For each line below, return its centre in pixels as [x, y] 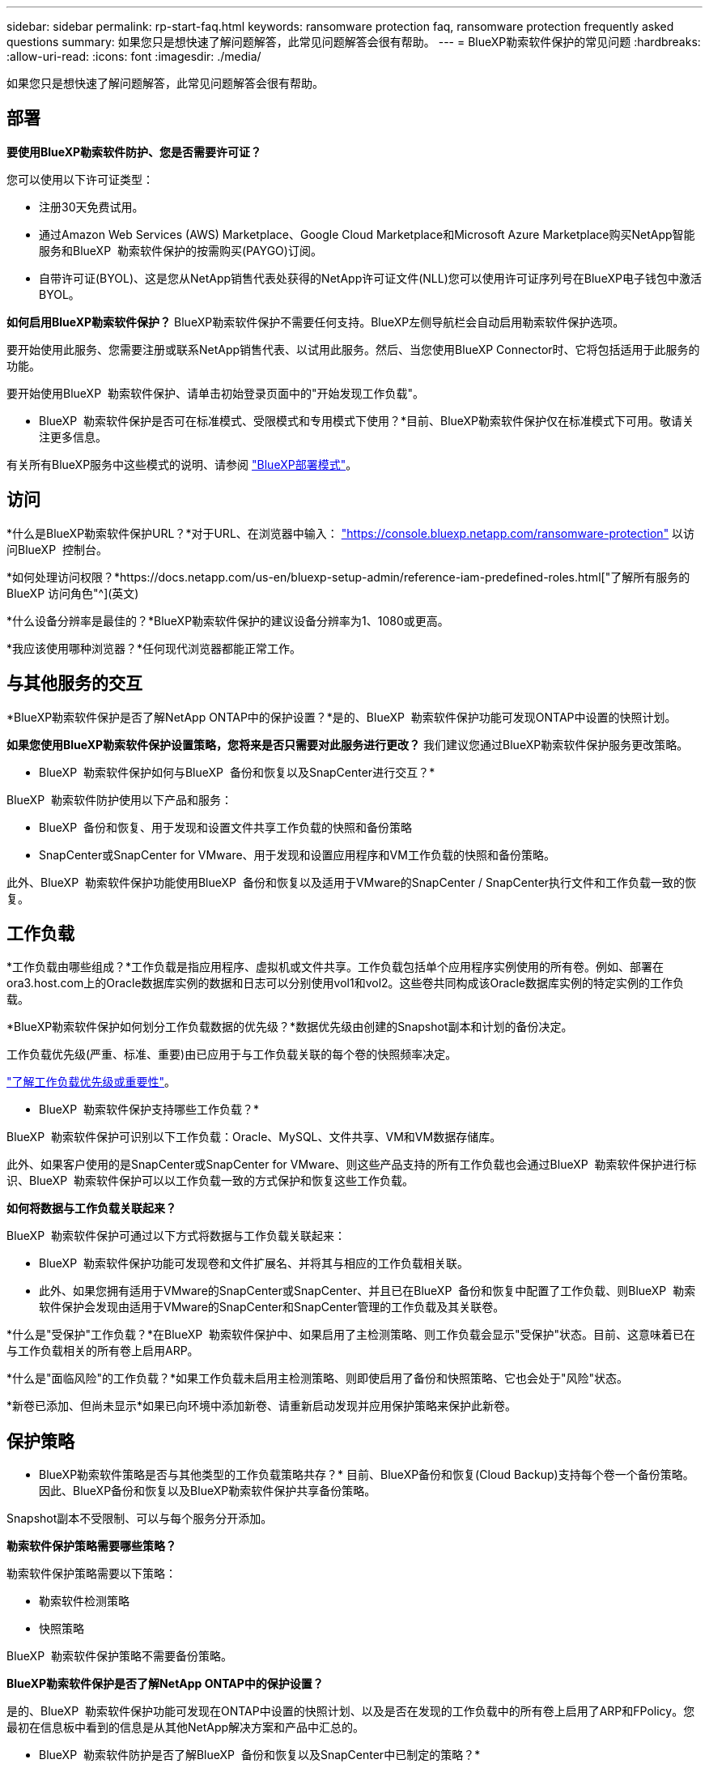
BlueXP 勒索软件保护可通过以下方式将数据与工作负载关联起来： [176, 1236]
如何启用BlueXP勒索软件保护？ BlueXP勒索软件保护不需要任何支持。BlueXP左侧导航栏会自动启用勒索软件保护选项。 [316, 322]
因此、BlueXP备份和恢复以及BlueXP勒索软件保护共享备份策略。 [208, 1491]
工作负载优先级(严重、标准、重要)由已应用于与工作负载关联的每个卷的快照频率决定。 [232, 1054]
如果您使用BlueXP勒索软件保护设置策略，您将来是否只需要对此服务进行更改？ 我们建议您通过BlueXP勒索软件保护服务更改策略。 [348, 744]
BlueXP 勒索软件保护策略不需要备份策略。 [119, 1656]
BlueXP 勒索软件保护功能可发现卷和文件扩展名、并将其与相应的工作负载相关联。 [254, 1263]
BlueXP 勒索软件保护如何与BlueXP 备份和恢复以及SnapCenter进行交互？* [237, 772]
